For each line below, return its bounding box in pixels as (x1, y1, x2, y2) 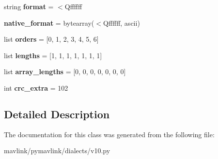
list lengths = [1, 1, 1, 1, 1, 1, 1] (4, 50, 102, 60)
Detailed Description (4, 106, 110, 121)
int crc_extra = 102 (4, 82, 68, 93)
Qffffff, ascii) (103, 17, 140, 28)
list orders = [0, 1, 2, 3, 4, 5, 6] (4, 34, 99, 44)
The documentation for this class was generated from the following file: (4, 129, 215, 139)
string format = (4, 1, 54, 11)
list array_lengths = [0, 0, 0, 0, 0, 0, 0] (4, 66, 126, 77)
